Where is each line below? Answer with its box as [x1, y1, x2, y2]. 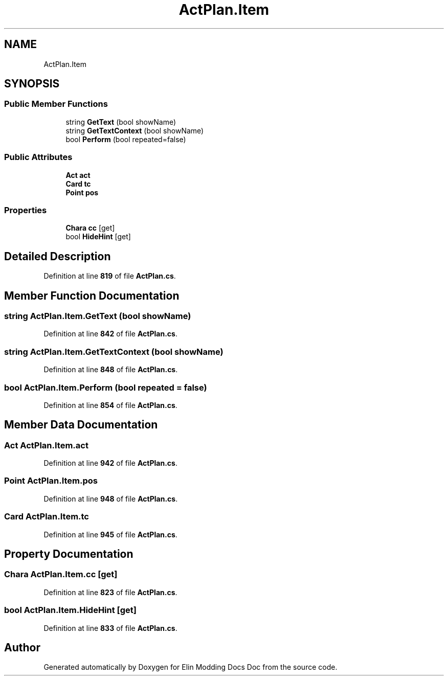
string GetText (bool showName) [65, 117, 176, 126]
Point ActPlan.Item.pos [4, 475, 98, 486]
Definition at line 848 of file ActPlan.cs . [43, 365, 178, 374]
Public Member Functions [4, 99, 108, 109]
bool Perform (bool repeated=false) [65, 134, 186, 144]
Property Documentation [4, 548, 133, 561]
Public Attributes [4, 152, 73, 163]
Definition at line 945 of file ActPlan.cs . [43, 530, 177, 539]
